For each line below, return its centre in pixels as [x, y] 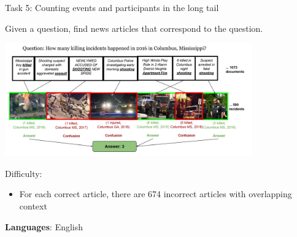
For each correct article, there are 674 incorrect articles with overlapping [156, 194]
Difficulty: [24, 173]
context [33, 206]
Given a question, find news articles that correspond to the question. [134, 28]
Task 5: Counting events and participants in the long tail [112, 7]
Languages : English [44, 226]
